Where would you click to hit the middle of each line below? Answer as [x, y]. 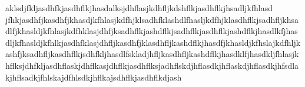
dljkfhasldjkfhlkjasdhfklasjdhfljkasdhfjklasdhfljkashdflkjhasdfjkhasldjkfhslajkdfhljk [153, 42]
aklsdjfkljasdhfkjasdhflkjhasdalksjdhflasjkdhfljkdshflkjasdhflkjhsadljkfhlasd [139, 8]
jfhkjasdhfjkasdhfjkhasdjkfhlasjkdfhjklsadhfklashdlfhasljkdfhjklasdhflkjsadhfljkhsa [152, 19]
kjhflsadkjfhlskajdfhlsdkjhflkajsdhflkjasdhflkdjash [94, 77]
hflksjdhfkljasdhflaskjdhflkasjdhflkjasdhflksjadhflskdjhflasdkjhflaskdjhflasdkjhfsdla [152, 65]
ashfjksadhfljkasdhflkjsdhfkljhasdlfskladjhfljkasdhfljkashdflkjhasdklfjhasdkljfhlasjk [152, 54]
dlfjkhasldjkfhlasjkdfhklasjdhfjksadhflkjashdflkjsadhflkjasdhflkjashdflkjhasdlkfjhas [152, 31]
